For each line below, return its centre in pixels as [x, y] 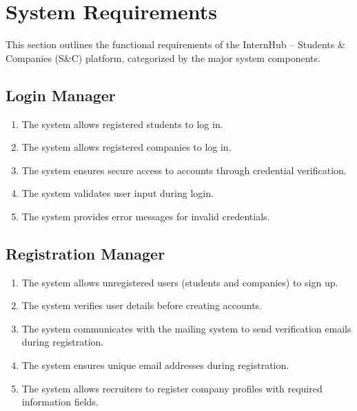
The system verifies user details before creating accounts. [142, 305]
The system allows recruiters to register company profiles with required [172, 388]
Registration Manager [85, 253]
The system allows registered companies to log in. [126, 147]
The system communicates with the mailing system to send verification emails [186, 328]
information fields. [60, 402]
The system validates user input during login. [118, 193]
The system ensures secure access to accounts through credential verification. [184, 170]
